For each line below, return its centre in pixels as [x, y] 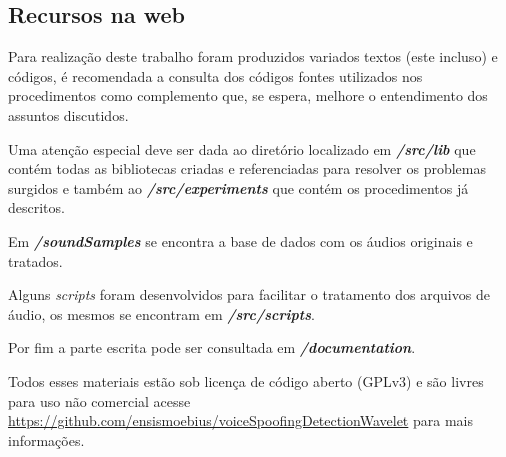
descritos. [36, 207]
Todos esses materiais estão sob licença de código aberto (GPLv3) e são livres [246, 380]
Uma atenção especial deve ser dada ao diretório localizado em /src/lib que [242, 148]
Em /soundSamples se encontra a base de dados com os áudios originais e [240, 240]
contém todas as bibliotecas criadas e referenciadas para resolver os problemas [247, 168]
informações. [46, 439]
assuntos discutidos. [68, 114]
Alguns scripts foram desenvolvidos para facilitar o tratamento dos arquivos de [249, 294]
